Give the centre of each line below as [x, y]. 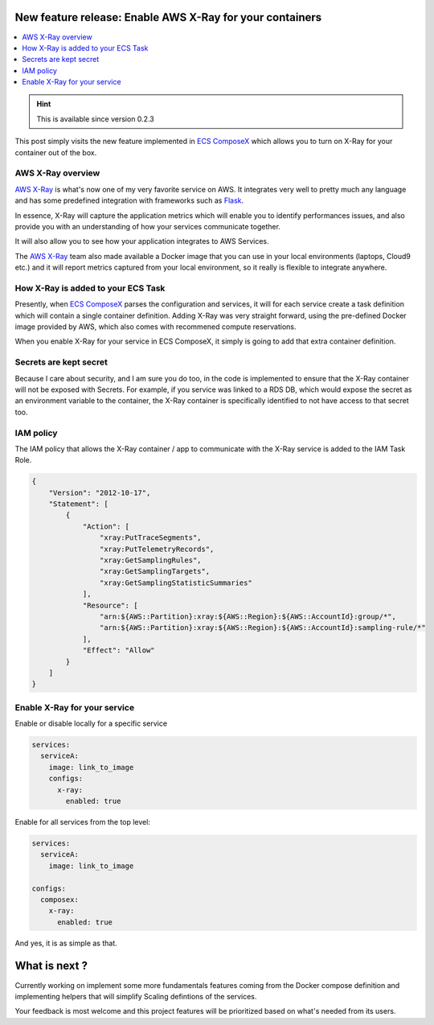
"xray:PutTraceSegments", [150, 538]
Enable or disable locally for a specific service [91, 723]
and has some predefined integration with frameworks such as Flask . [129, 200]
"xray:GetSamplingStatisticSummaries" [176, 582]
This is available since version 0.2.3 [95, 119]
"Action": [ [106, 526]
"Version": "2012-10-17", [100, 492]
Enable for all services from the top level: [82, 821]
